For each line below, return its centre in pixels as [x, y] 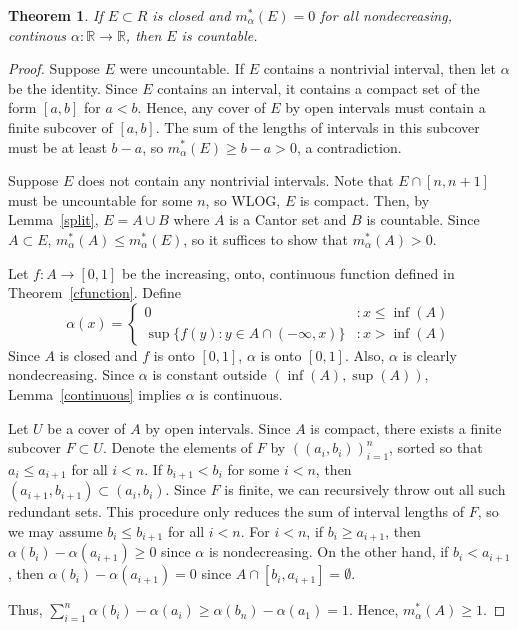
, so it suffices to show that [265, 238]
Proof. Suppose [54, 68]
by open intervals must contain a [385, 107]
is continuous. [241, 393]
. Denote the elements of [177, 447]
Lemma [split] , [53, 219]
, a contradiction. [349, 146]
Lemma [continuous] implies [95, 393]
